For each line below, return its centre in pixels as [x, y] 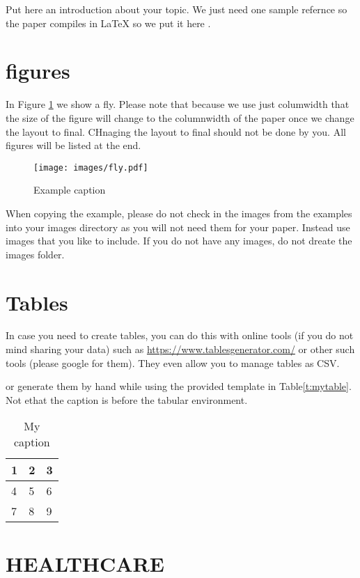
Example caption [70, 190]
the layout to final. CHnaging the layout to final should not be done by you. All [176, 131]
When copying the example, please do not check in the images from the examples [179, 213]
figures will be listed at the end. [73, 145]
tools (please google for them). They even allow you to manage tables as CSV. [173, 362]
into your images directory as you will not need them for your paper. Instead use [178, 227]
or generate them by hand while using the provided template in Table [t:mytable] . [179, 386]
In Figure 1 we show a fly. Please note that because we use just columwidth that [178, 104]
